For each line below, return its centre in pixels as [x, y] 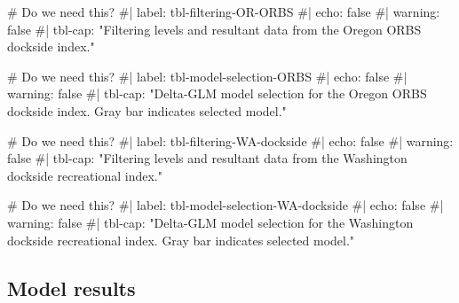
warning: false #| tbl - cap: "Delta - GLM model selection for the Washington [210, 222]
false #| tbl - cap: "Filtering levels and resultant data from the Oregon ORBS [214, 29]
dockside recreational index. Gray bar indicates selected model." [181, 240]
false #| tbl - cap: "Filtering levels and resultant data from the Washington [207, 158]
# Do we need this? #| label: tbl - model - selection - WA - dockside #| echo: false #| [226, 205]
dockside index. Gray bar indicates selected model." [147, 110]
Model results [71, 287]
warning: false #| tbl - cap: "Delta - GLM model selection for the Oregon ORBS [217, 93]
